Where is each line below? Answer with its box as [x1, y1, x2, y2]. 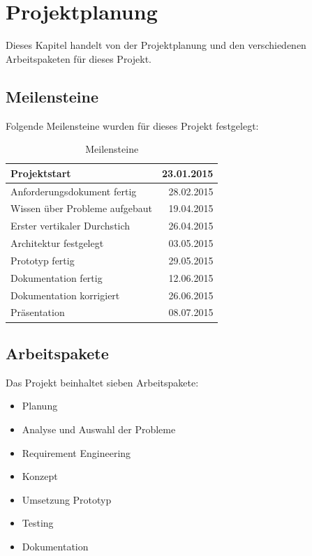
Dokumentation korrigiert [10, 287, 120, 302]
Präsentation [10, 305, 65, 320]
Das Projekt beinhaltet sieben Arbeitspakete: [6, 375, 199, 389]
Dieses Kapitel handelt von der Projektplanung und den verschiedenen [6, 38, 306, 52]
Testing [22, 516, 54, 530]
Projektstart [10, 165, 71, 180]
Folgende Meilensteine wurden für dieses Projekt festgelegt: [6, 118, 259, 133]
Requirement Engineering [22, 445, 131, 460]
